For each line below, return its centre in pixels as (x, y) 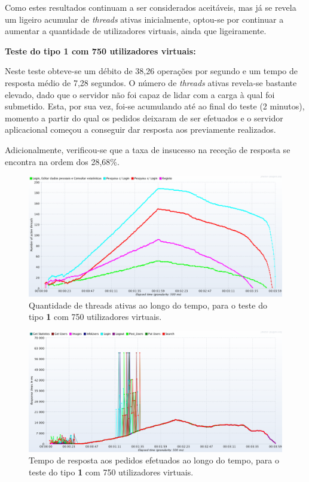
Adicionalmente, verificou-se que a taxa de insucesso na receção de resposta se (148, 149)
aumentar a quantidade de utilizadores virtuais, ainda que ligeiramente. (136, 31)
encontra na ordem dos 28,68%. (62, 161)
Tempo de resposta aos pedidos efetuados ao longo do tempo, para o (154, 460)
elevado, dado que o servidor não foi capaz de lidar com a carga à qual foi (140, 94)
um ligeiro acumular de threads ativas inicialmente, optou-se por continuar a (144, 19)
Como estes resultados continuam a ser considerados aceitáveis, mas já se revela (151, 7)
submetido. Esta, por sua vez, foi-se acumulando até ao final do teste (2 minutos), (155, 106)
